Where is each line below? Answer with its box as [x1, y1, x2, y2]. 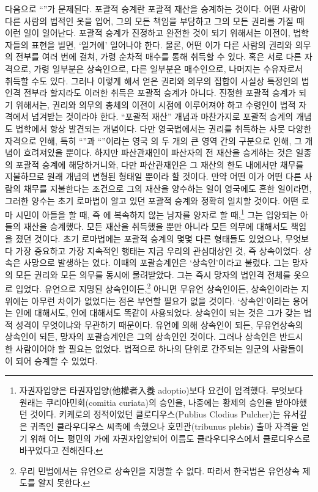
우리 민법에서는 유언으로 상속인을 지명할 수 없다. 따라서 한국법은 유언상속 [19, 464, 300, 477]
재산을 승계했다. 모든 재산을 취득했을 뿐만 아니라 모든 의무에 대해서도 [23, 220, 288, 233]
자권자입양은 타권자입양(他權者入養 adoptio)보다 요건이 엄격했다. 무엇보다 [19, 384, 303, 397]
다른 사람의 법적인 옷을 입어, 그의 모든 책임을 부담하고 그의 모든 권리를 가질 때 [5, 14, 305, 27]
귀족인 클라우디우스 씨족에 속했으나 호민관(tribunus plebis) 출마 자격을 [30, 419, 299, 432]
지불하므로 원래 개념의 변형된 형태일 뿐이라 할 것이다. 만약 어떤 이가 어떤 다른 [5, 170, 301, 183]
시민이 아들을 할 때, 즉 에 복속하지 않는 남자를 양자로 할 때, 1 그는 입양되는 [15, 207, 298, 221]
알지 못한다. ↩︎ [38, 476, 90, 489]
